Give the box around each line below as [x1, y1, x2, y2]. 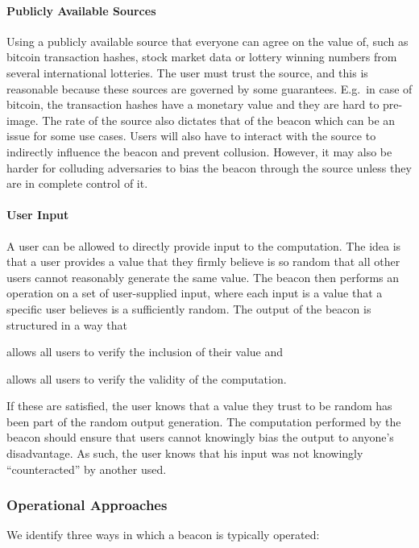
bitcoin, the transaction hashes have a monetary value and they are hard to [6, 96, 380, 113]
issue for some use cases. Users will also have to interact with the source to [6, 127, 376, 144]
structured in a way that [6, 316, 127, 333]
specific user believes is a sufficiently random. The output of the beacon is [6, 300, 371, 317]
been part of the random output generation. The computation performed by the [6, 413, 401, 430]
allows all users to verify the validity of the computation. [6, 370, 287, 387]
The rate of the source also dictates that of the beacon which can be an [42, 111, 396, 128]
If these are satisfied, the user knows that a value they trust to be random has [6, 397, 392, 414]
